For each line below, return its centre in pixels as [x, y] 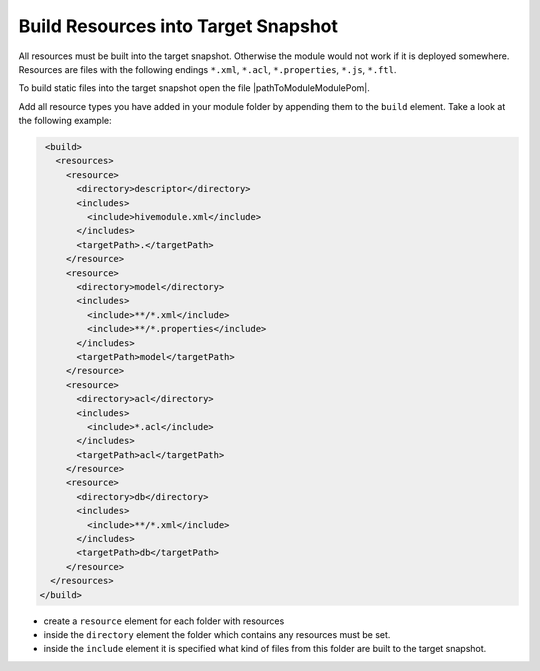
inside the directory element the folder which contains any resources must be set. [217, 634]
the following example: [65, 121]
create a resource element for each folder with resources [164, 621]
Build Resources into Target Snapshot [178, 26]
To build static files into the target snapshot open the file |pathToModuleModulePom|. [194, 88]
